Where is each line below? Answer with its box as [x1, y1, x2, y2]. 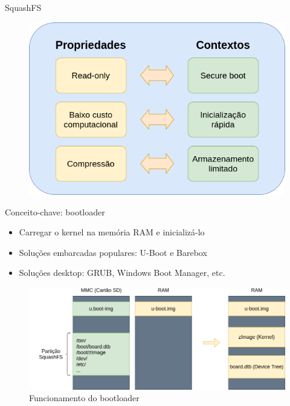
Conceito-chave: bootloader [5, 205, 105, 218]
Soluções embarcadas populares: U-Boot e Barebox [19, 246, 207, 258]
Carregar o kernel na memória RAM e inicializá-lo [19, 226, 205, 238]
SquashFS [5, 1, 42, 13]
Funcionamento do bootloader [29, 391, 140, 404]
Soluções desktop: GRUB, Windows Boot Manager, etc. [19, 266, 225, 279]
